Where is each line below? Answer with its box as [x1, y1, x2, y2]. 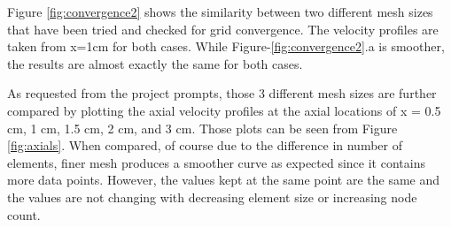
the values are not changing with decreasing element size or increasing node [7, 187, 417, 206]
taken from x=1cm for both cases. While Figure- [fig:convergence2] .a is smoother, [7, 37, 445, 56]
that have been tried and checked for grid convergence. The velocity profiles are [7, 19, 439, 38]
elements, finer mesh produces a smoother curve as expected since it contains [7, 153, 425, 171]
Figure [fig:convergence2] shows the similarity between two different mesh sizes [7, 3, 433, 20]
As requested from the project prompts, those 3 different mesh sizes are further [7, 84, 437, 102]
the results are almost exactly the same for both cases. [7, 54, 303, 72]
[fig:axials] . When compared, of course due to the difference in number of [7, 136, 402, 155]
